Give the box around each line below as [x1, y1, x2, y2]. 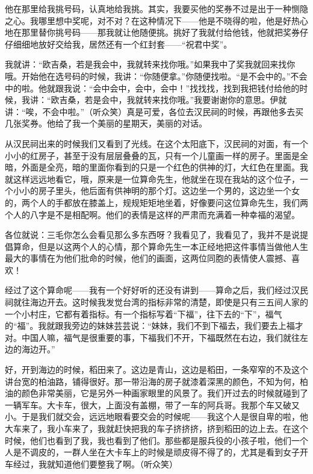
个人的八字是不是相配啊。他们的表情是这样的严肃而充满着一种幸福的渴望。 [5, 208, 300, 220]
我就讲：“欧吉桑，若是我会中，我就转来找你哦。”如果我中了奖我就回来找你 [5, 58, 296, 70]
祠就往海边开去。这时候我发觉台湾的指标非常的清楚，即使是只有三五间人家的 [5, 296, 308, 308]
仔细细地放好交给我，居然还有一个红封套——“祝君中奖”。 [5, 37, 232, 50]
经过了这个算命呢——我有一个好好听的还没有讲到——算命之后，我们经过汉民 [5, 284, 308, 296]
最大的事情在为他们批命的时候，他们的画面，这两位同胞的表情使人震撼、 [5, 252, 291, 264]
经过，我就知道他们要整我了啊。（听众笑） [13, 457, 178, 470]
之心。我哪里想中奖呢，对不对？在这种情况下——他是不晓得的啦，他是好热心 [5, 14, 308, 27]
